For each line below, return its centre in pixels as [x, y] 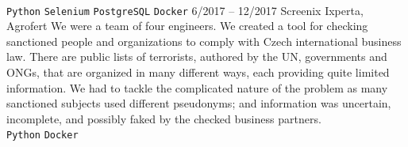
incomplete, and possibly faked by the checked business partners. [164, 118]
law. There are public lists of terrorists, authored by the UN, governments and [197, 57]
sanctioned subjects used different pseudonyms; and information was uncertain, [199, 103]
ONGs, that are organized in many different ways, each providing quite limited [198, 72]
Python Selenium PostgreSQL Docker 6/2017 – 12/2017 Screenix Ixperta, [185, 10]
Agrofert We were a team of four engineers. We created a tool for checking [187, 26]
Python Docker [42, 136]
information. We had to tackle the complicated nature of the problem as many [197, 87]
